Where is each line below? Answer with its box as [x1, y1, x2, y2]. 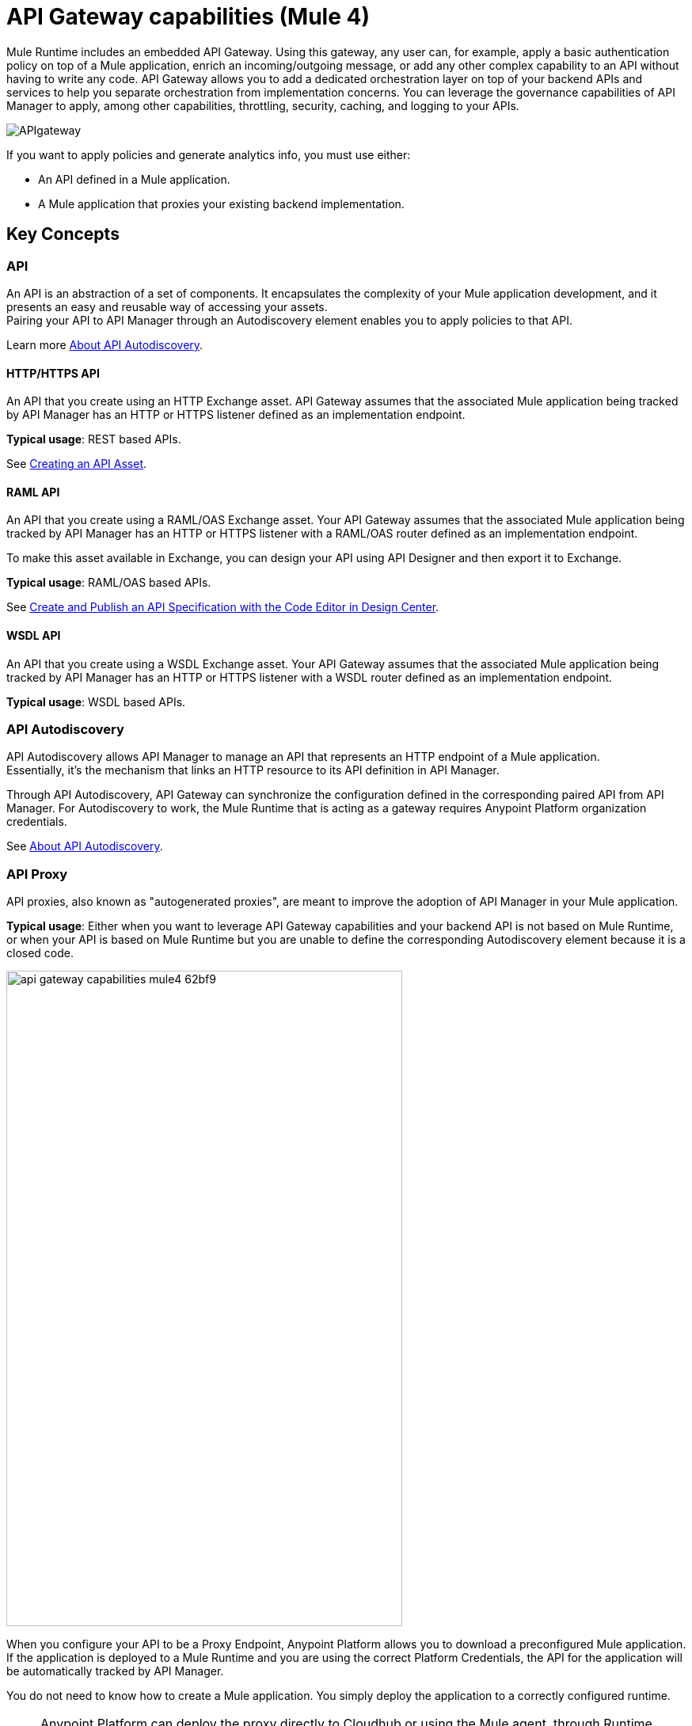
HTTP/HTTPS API [6, 366, 100, 380]
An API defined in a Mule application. [38, 172, 230, 186]
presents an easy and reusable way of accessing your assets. [6, 299, 328, 314]
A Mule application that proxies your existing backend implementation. [38, 196, 405, 211]
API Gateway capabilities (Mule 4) [6, 3, 370, 30]
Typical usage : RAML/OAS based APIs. [6, 576, 211, 590]
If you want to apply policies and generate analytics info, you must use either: [6, 147, 411, 162]
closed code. [6, 946, 74, 960]
